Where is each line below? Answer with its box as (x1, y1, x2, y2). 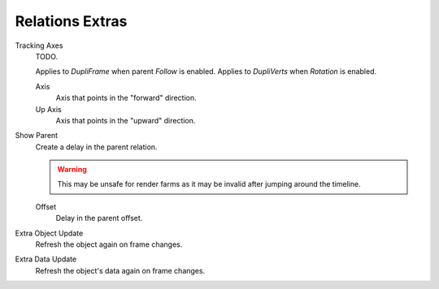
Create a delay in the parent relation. (35, 142, 158, 152)
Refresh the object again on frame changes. (35, 239, 183, 249)
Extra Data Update (15, 254, 77, 264)
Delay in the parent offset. (55, 214, 143, 223)
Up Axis (35, 104, 63, 114)
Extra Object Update (15, 228, 84, 238)
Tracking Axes (15, 41, 63, 50)
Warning (57, 165, 87, 175)
